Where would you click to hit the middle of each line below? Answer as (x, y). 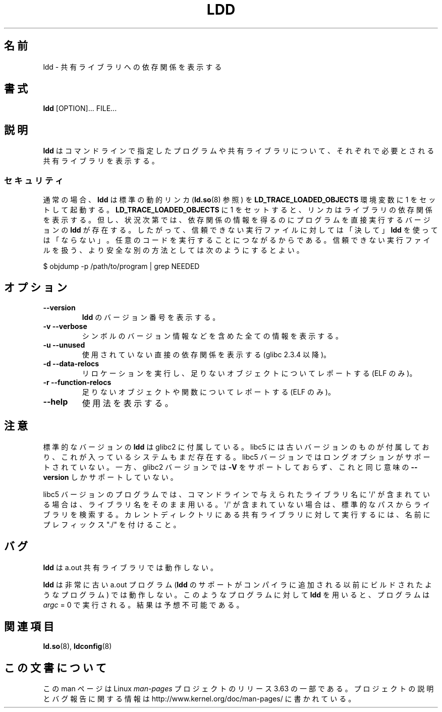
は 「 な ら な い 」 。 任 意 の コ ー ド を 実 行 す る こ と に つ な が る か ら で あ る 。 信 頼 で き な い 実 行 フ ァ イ (237, 240)
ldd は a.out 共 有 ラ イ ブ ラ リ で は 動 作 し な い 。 (130, 567)
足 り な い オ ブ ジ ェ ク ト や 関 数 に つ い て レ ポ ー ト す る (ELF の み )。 (208, 392)
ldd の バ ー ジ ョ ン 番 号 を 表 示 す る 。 (151, 317)
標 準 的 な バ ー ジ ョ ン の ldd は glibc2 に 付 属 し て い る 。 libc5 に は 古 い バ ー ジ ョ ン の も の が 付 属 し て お (236, 447)
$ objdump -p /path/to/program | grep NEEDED (121, 266)
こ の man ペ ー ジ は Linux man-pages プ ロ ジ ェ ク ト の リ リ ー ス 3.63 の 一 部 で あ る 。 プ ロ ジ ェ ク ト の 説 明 (238, 689)
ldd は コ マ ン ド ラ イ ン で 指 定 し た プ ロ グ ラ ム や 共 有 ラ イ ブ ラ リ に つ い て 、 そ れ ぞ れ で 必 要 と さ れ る (239, 151)
